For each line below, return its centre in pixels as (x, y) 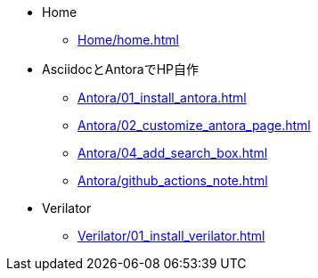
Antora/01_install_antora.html (162, 98)
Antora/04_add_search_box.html (173, 153)
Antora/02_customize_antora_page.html (194, 125)
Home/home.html (128, 40)
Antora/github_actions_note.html (173, 180)
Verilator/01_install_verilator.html (171, 236)
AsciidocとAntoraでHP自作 (121, 69)
